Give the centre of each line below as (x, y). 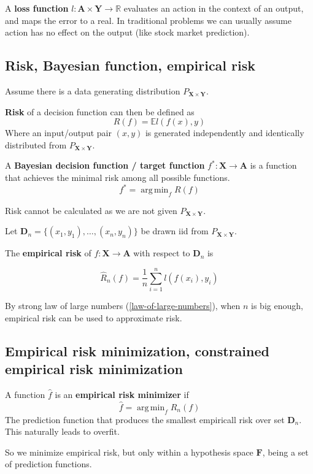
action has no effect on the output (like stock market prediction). (127, 32)
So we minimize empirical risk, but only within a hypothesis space (129, 452)
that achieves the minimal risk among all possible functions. (118, 177)
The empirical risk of (48, 253)
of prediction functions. (48, 464)
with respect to (162, 253)
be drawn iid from (175, 231)
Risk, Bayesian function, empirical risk (130, 65)
